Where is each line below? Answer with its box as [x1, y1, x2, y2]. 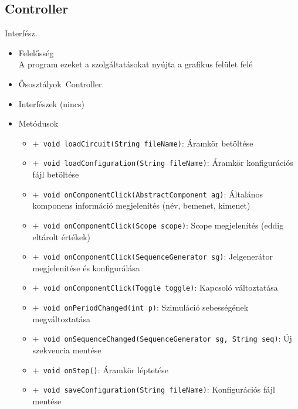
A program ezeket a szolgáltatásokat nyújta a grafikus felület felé [18, 58, 253, 70]
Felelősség [18, 46, 54, 59]
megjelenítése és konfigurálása [32, 261, 140, 274]
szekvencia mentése [32, 343, 101, 356]
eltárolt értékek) [32, 230, 91, 243]
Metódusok [18, 117, 59, 129]
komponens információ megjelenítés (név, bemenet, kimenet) [32, 199, 250, 212]
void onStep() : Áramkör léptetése [43, 363, 169, 376]
